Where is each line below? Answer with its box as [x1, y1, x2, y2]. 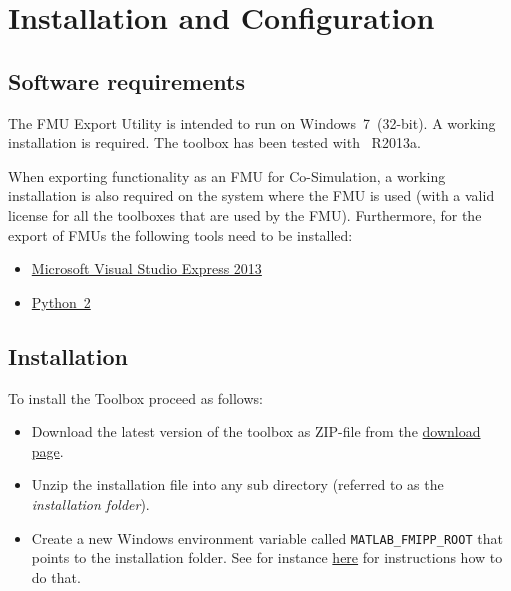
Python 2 [31, 291, 91, 312]
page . [31, 440, 64, 461]
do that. [31, 566, 81, 587]
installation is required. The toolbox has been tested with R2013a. [8, 132, 421, 153]
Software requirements [8, 65, 245, 96]
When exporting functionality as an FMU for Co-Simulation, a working [8, 165, 446, 186]
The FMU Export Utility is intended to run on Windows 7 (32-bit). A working [8, 112, 496, 133]
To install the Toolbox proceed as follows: [8, 387, 263, 408]
